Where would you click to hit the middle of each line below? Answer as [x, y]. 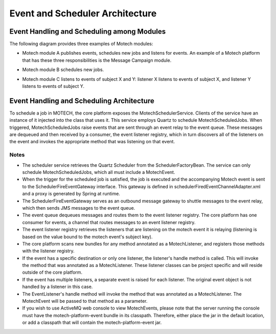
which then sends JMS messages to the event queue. [79, 208]
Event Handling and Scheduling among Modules [88, 31]
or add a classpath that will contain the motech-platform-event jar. [92, 323]
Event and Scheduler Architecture [83, 13]
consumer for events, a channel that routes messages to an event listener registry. [109, 222]
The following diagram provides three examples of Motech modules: [81, 44]
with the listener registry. [48, 251]
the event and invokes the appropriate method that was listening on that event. [92, 142]
